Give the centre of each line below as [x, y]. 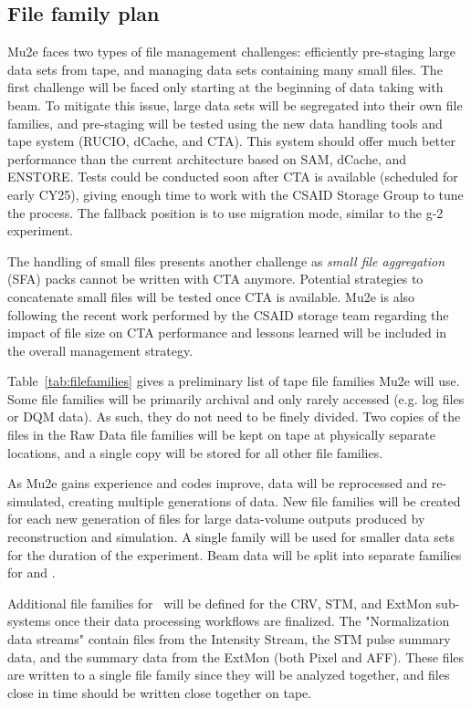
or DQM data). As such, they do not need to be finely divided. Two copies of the [234, 416]
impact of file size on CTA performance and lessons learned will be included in [227, 333]
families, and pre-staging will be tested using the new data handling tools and [225, 123]
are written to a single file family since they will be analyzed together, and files [229, 675]
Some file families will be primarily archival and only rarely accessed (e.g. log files [236, 398]
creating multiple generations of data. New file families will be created [265, 500]
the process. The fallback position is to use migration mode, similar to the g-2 [225, 212]
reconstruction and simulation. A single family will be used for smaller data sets [231, 537]
